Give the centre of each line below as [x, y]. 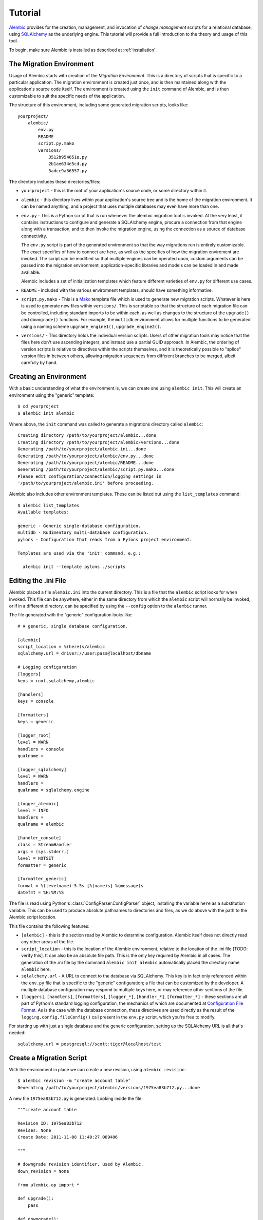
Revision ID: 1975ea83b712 [50, 1123]
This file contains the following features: [49, 926]
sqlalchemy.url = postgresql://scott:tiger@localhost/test [90, 1044]
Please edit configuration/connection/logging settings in [90, 476]
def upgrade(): [36, 1199]
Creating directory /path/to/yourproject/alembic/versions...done [99, 442]
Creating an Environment [48, 376]
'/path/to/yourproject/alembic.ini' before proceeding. [86, 483]
